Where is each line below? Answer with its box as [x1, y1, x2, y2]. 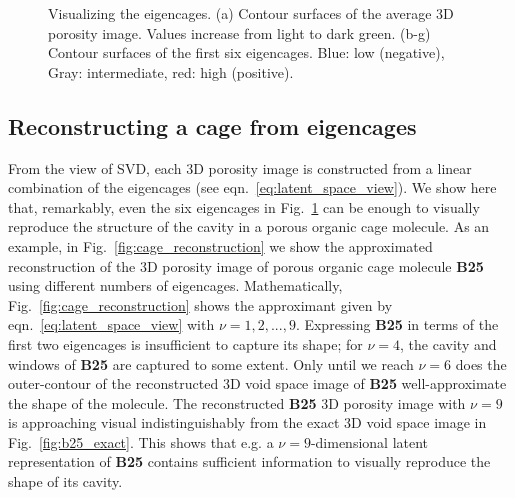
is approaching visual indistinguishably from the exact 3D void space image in [8, 412, 487, 433]
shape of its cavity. [8, 471, 123, 492]
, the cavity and [400, 333, 497, 354]
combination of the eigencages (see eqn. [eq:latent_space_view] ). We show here [8, 177, 497, 198]
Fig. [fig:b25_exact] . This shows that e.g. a [8, 431, 274, 452]
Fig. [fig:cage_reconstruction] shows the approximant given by [8, 294, 393, 315]
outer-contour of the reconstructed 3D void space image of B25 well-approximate [8, 373, 507, 394]
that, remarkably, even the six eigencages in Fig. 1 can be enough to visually [8, 196, 480, 217]
